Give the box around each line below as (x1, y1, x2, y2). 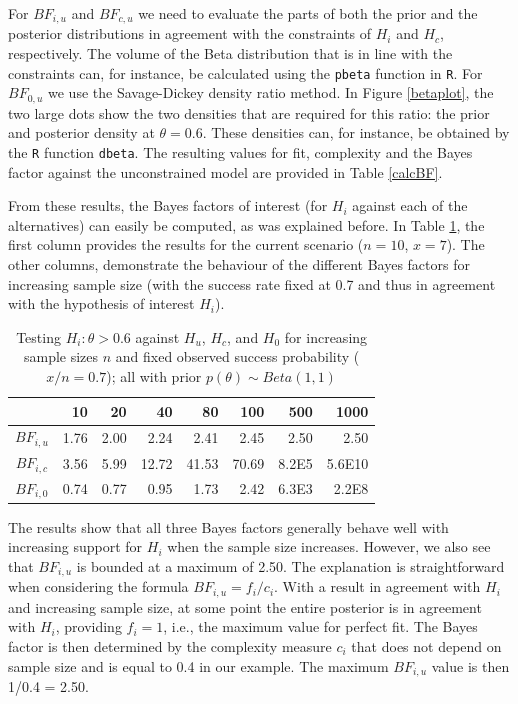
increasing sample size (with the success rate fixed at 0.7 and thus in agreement (8, 273, 496, 294)
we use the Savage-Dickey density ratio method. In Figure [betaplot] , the (48, 82, 494, 103)
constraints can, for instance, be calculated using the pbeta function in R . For (8, 62, 483, 83)
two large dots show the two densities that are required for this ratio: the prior (8, 102, 490, 123)
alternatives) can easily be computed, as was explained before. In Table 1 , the (8, 214, 485, 235)
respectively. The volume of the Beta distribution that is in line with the (8, 43, 453, 64)
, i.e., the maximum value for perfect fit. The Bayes (163, 616, 478, 637)
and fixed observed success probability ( (115, 346, 360, 367)
